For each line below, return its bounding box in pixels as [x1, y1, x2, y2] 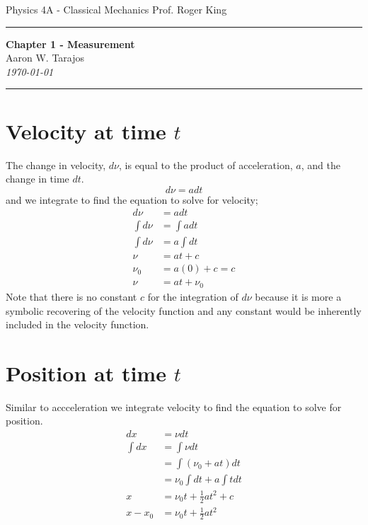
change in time [6, 171, 69, 186]
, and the [301, 157, 340, 172]
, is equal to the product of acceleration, [119, 157, 293, 172]
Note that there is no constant [6, 289, 137, 304]
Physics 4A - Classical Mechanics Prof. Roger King [6, 2, 227, 16]
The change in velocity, [6, 157, 106, 172]
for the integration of [147, 289, 238, 304]
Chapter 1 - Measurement [6, 36, 135, 51]
